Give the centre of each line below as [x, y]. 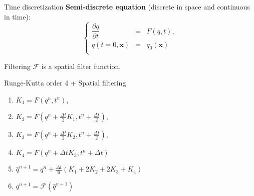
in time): [17, 16]
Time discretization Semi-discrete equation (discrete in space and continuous [127, 6]
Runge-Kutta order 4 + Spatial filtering [65, 83]
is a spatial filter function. [81, 66]
